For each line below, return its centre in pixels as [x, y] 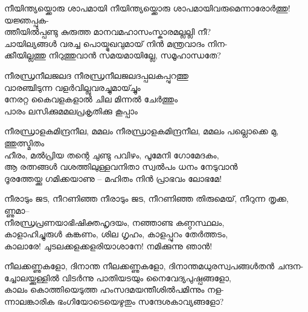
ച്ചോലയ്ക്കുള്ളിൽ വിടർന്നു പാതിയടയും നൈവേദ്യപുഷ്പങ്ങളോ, [118, 277]
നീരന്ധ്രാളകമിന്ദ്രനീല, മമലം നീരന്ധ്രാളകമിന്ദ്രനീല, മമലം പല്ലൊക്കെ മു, [142, 131]
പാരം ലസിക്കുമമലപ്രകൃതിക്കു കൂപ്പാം [71, 111]
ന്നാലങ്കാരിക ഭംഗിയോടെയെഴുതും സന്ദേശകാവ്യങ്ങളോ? [114, 301]
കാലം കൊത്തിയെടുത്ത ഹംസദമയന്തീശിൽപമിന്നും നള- [114, 289]
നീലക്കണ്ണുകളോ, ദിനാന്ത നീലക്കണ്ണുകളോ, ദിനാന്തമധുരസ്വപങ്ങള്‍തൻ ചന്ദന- [154, 266]
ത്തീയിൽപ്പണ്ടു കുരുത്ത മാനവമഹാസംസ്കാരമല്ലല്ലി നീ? [107, 32]
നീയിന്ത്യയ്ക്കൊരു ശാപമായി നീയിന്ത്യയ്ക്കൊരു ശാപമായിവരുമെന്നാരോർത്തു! [147, 8]
